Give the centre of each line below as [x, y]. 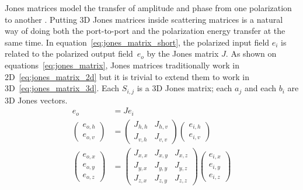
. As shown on [251, 53]
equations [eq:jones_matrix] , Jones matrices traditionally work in [122, 65]
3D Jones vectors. [36, 100]
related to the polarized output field [69, 53]
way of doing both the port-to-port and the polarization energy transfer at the [145, 31]
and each [260, 88]
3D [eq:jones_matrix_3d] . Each [62, 88]
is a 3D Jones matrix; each [184, 88]
